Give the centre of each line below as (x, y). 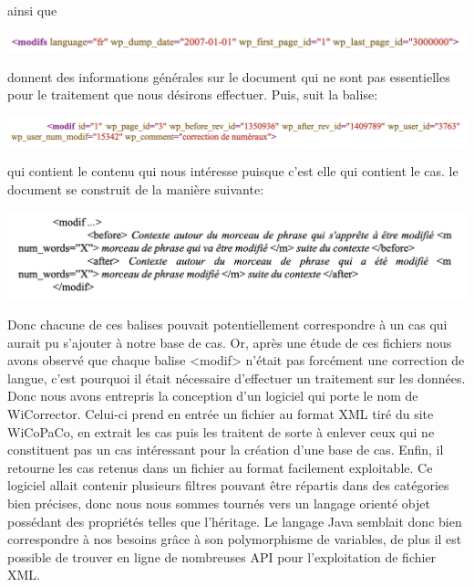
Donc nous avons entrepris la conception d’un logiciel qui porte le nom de (213, 396)
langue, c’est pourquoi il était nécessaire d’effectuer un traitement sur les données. (237, 377)
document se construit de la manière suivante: (136, 189)
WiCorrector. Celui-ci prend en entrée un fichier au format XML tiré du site (221, 413)
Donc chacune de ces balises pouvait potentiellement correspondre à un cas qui (227, 324)
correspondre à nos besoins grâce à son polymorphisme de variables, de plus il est (235, 539)
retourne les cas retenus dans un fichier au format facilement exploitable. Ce (220, 467)
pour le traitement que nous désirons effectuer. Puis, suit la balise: (193, 94)
